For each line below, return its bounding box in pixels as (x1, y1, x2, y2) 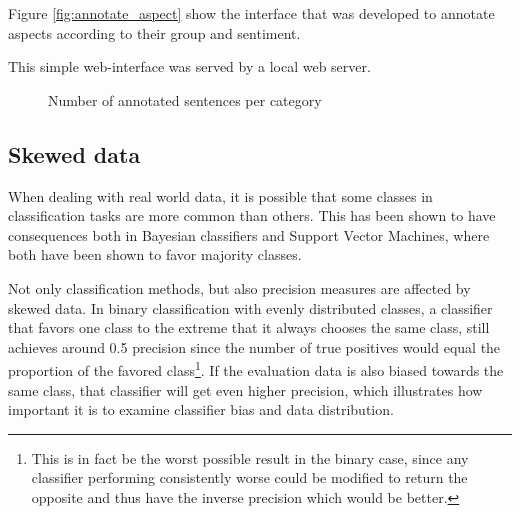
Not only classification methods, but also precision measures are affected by (8, 277, 471, 298)
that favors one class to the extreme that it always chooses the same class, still (8, 317, 490, 338)
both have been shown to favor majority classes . (8, 244, 302, 265)
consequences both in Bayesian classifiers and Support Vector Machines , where (8, 224, 490, 245)
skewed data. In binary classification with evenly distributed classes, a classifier (8, 297, 493, 318)
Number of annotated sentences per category (48, 89, 322, 110)
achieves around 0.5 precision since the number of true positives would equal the (8, 336, 501, 357)
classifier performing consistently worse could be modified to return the (31, 467, 468, 488)
